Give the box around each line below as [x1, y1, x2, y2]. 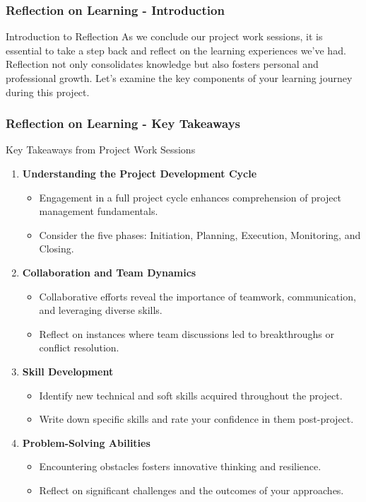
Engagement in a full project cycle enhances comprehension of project [39, 189, 342, 204]
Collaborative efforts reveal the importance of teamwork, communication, [39, 288, 356, 303]
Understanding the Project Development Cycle [22, 166, 257, 180]
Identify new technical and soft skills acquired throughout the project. [39, 387, 343, 402]
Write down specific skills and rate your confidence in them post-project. [39, 411, 354, 426]
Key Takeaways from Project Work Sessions [6, 142, 196, 157]
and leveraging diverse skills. [39, 303, 163, 317]
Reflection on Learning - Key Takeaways [6, 115, 241, 132]
